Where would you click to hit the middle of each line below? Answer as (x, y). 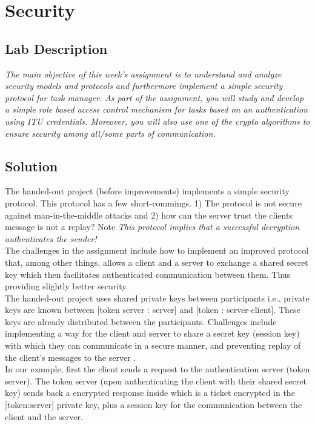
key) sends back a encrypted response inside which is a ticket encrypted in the (150, 393)
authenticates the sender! (51, 238)
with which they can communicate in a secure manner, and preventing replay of (153, 345)
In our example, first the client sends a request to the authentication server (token (157, 369)
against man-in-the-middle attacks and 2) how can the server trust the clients (149, 215)
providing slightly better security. (67, 286)
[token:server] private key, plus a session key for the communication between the (154, 405)
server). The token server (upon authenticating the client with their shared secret (156, 381)
